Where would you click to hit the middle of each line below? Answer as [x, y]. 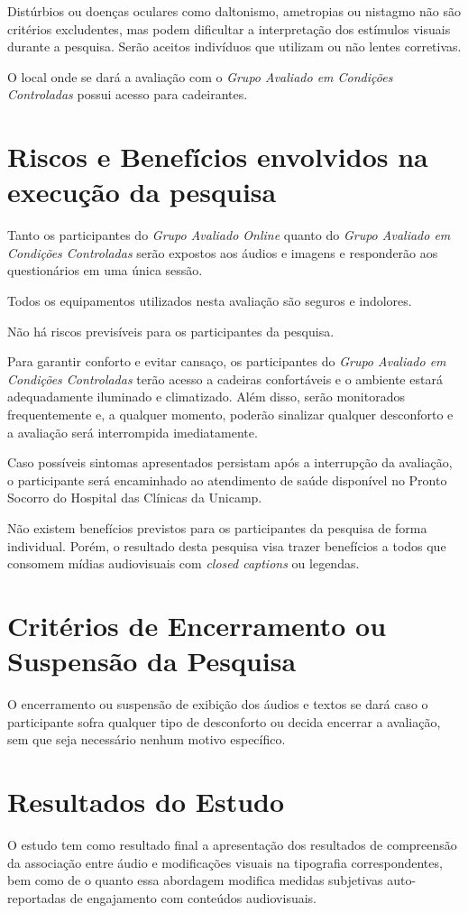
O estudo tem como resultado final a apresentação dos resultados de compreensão [232, 844]
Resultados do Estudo [146, 802]
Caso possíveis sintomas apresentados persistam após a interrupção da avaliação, [230, 462]
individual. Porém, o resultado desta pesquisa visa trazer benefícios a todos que [227, 545]
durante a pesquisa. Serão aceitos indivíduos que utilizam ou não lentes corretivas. [234, 46]
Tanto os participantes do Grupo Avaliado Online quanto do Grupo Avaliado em [229, 235]
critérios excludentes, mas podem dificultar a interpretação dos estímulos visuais [229, 28]
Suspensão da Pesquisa [152, 661]
